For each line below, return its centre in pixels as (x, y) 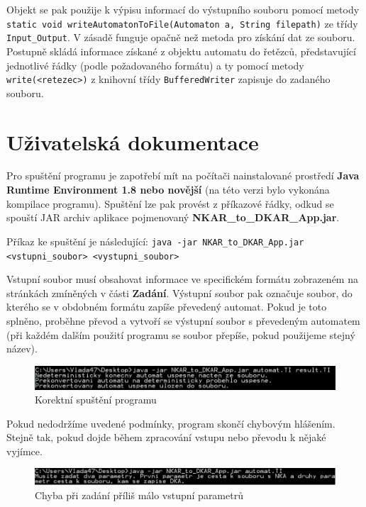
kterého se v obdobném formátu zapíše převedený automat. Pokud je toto (167, 307)
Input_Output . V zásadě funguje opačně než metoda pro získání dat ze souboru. (181, 37)
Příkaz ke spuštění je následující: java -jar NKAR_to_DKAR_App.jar (155, 241)
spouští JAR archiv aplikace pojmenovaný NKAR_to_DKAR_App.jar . (173, 217)
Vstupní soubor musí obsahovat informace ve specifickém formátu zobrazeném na (182, 279)
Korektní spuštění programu (96, 400)
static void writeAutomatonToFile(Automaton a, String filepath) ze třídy (182, 23)
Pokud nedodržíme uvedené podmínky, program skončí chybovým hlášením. (171, 423)
